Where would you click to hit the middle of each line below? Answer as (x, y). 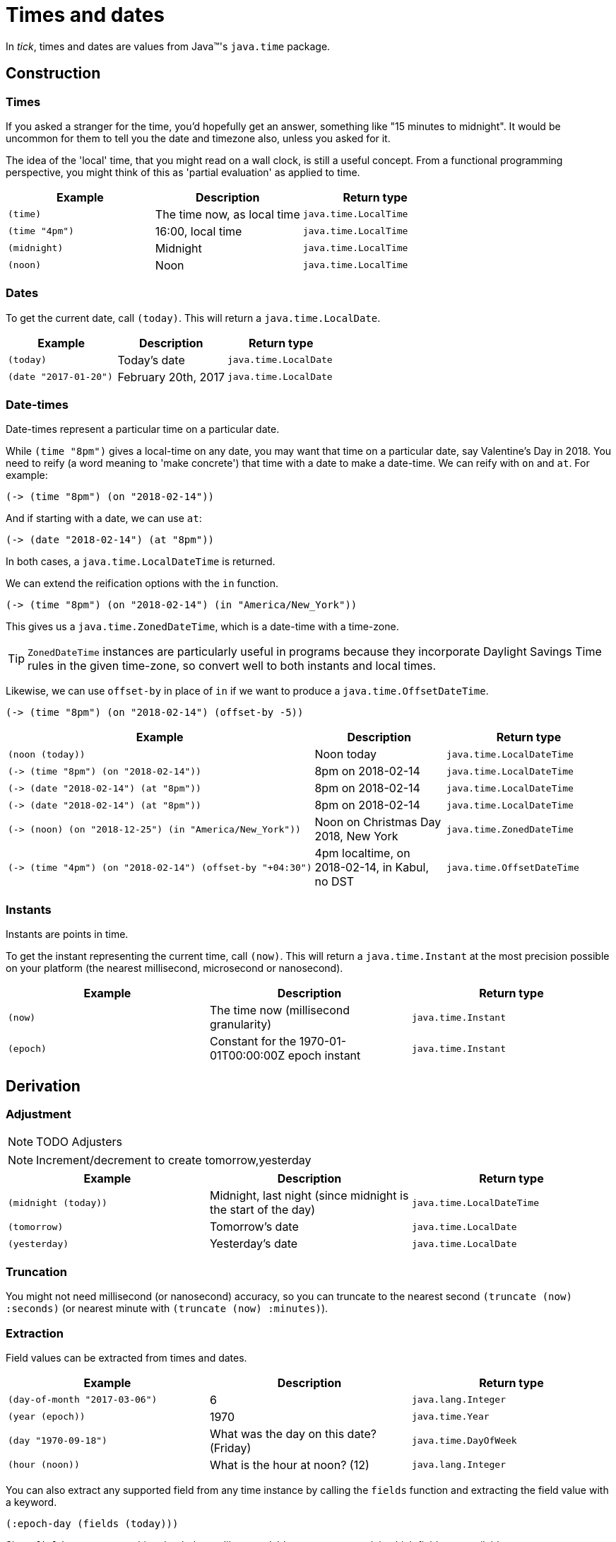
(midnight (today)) (58, 1202)
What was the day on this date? (293, 1433)
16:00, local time (199, 231)
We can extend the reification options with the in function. (142, 584)
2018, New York (356, 836)
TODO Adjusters (79, 1142)
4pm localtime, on (362, 853)
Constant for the (253, 1042)
